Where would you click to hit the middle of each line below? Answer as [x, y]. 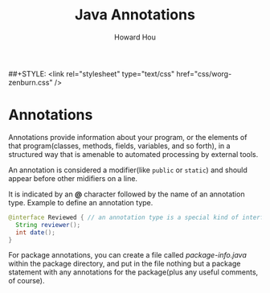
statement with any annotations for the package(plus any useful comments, [133, 272]
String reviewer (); [48, 225]
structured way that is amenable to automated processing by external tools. [133, 154]
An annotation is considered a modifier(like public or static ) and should [128, 170]
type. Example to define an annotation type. [81, 202]
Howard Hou [135, 37]
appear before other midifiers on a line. [73, 178]
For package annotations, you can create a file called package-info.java [128, 255]
